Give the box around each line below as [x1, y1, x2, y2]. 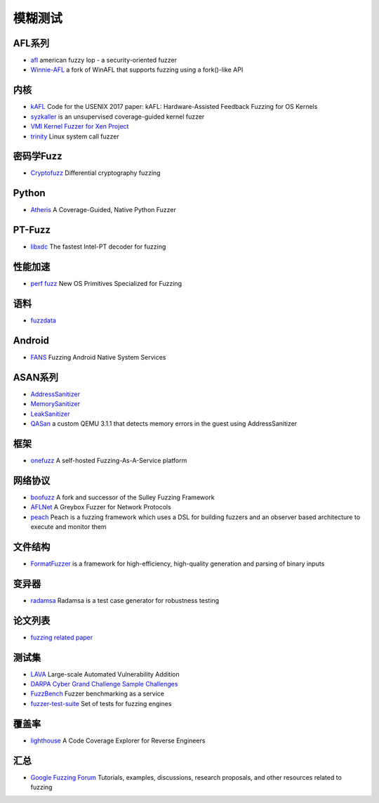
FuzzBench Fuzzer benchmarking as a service [30, 689, 165, 698]
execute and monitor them [30, 523, 107, 531]
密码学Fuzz [13, 150, 62, 162]
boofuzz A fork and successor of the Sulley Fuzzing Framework [30, 492, 215, 502]
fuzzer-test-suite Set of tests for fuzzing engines [30, 699, 172, 707]
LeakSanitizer [30, 410, 70, 418]
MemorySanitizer [30, 400, 81, 408]
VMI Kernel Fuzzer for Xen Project [30, 122, 129, 131]
